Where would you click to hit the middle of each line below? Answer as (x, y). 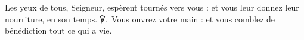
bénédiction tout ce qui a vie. (58, 30)
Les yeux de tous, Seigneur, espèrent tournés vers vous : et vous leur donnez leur (152, 7)
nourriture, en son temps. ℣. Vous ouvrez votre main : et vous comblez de (140, 19)
